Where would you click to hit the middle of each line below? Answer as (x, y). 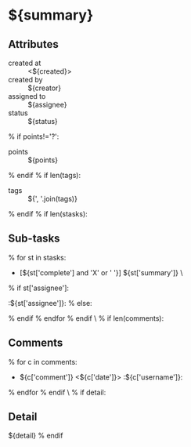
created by (25, 80)
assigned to (27, 96)
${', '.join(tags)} (53, 199)
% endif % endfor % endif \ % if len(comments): (86, 318)
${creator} (45, 88)
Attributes (33, 44)
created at (25, 63)
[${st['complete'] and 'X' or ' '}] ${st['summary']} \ (101, 272)
